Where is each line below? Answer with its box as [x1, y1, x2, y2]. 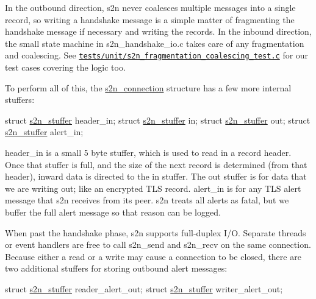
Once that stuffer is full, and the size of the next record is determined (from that [5, 158, 307, 171]
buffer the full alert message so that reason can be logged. [5, 205, 221, 218]
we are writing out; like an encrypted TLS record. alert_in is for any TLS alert [5, 181, 301, 194]
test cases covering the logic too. [5, 61, 126, 74]
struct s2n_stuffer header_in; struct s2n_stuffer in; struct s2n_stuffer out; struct [5, 113, 311, 126]
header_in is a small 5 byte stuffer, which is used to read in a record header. [5, 146, 292, 158]
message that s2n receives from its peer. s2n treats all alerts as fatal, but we [5, 194, 289, 206]
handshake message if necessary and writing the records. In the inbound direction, [5, 25, 312, 38]
